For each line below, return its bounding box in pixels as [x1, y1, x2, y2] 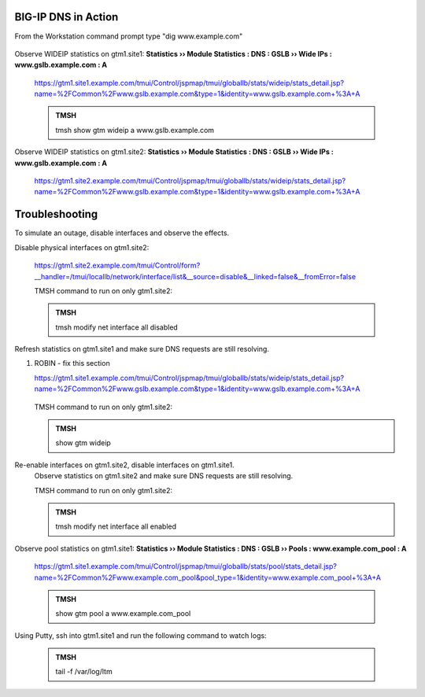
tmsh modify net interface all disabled [55, 323, 179, 332]
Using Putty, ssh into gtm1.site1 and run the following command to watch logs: [14, 630, 267, 640]
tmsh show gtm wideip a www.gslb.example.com [55, 125, 215, 135]
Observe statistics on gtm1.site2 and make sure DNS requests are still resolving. [34, 471, 294, 481]
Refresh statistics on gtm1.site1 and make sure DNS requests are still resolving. [14, 345, 269, 354]
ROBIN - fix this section [34, 359, 110, 368]
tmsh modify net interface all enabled [55, 522, 177, 531]
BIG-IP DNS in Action [14, 10, 119, 24]
